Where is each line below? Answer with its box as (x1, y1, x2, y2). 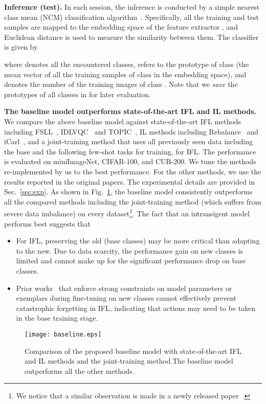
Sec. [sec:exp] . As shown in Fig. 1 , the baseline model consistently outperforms (4, 186, 253, 197)
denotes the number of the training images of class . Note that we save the (4, 79, 238, 89)
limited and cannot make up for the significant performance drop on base (16, 255, 246, 266)
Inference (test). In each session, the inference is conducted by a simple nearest (4, 2, 260, 12)
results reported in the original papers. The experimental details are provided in (4, 176, 255, 187)
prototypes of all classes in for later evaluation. (4, 88, 151, 99)
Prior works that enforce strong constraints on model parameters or (16, 282, 232, 293)
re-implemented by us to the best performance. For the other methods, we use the (4, 166, 261, 176)
